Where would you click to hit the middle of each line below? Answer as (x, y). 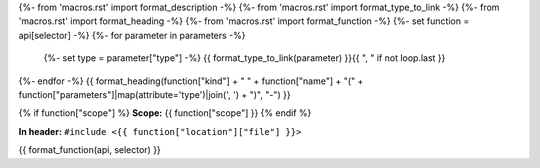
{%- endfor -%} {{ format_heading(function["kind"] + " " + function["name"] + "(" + (191, 81)
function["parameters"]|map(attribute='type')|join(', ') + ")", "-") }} (154, 94)
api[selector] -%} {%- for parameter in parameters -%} (132, 35)
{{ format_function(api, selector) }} (90, 150)
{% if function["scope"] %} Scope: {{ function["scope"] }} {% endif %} (165, 113)
